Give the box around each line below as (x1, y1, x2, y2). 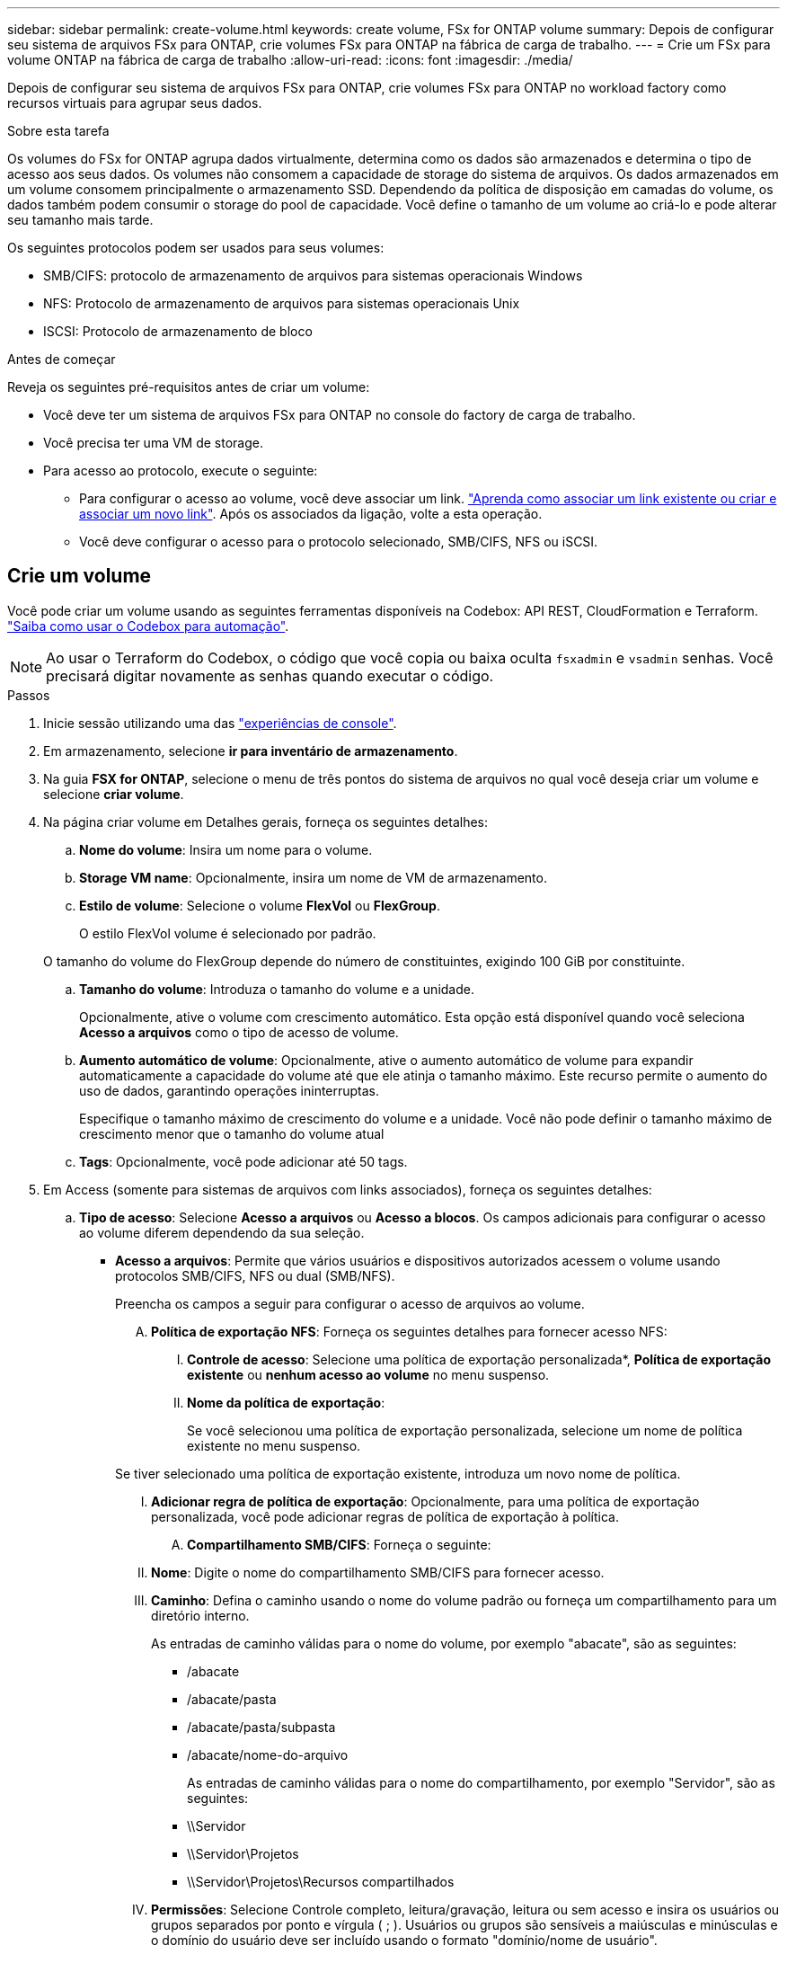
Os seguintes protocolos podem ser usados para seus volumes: (7, 240, 385, 255)
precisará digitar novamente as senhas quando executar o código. (46, 666, 494, 685)
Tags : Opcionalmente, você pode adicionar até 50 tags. (79, 1153, 408, 1169)
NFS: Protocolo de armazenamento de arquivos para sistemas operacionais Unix (43, 296, 520, 311)
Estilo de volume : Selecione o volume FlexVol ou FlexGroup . (79, 897, 440, 913)
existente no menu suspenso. (187, 1437, 361, 1453)
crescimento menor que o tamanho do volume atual (79, 1125, 385, 1141)
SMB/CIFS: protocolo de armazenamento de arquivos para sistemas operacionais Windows (43, 268, 583, 283)
